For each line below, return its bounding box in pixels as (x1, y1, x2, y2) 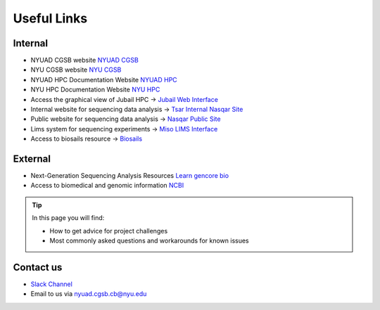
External (13, 153, 51, 164)
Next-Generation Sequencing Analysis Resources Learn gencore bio (30, 172, 229, 180)
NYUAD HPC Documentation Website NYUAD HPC (30, 75, 177, 84)
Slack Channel (30, 280, 73, 288)
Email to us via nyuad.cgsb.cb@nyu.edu (30, 290, 147, 298)
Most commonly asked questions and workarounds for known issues (49, 236, 249, 245)
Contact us (13, 261, 63, 273)
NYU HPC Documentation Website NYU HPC (30, 85, 160, 94)
